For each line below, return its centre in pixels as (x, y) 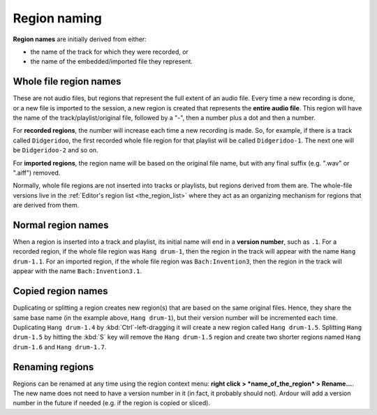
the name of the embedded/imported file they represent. (112, 61)
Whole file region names (67, 81)
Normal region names (61, 225)
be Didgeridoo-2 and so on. (56, 150)
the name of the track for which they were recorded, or (109, 52)
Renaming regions (53, 367)
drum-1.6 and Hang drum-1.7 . (60, 347)
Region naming (58, 18)
